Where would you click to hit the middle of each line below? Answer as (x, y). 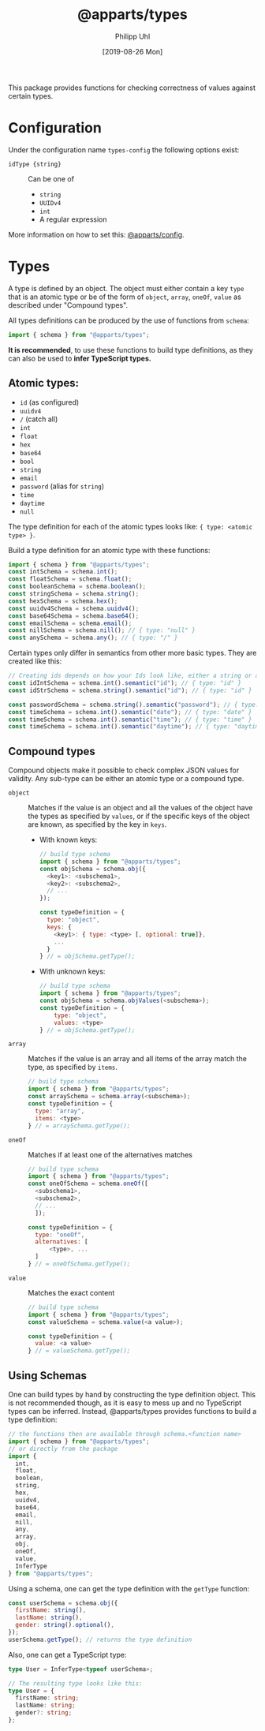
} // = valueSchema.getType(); (79, 1351)
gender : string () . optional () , (65, 1625)
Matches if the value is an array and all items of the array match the (137, 1059)
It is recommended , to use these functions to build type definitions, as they (131, 350)
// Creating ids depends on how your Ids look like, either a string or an (135, 676)
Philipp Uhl (132, 36)
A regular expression (73, 219)
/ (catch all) (39, 419)
